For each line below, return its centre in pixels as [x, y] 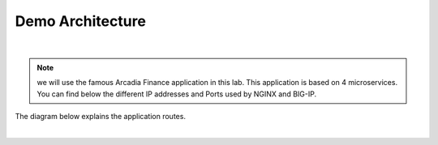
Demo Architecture [80, 21]
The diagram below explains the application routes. [101, 117]
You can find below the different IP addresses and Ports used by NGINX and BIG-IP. [176, 94]
